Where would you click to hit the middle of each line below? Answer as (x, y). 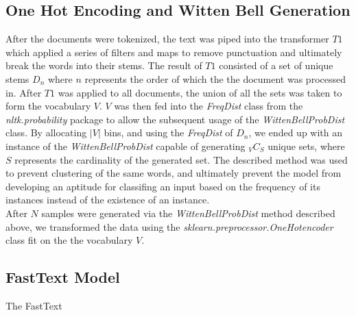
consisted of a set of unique (276, 65)
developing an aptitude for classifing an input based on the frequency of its (163, 186)
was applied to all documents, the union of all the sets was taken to (200, 92)
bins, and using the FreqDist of (168, 133)
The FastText (34, 305)
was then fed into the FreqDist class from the (209, 106)
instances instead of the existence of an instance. (108, 200)
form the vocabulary (48, 106)
